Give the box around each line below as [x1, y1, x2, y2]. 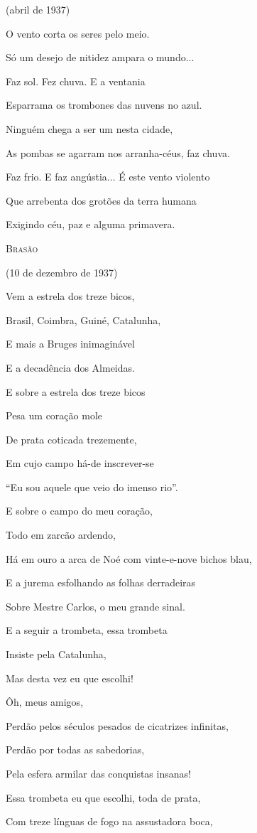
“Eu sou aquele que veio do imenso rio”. [6, 479, 178, 494]
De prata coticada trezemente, [6, 431, 137, 446]
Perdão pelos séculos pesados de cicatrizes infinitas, [6, 718, 229, 733]
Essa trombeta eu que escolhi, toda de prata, [6, 790, 201, 805]
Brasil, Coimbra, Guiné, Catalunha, [6, 312, 161, 327]
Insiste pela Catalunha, [6, 647, 106, 662]
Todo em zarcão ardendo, [6, 527, 116, 542]
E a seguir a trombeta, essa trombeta [6, 623, 168, 638]
